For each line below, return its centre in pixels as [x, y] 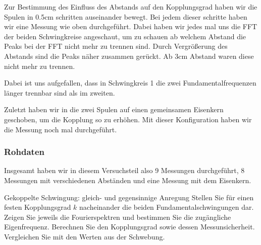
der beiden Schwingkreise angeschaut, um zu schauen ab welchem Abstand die [125, 36]
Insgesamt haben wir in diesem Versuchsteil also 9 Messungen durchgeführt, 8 [124, 170]
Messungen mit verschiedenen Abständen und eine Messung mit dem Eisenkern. [128, 180]
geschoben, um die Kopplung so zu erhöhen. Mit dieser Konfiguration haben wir [128, 119]
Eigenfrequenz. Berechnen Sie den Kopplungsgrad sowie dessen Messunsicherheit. [129, 227]
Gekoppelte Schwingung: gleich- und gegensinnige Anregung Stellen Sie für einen [129, 197]
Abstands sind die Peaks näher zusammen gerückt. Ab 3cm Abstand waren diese [129, 56]
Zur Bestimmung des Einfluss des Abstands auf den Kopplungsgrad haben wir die [131, 7]
